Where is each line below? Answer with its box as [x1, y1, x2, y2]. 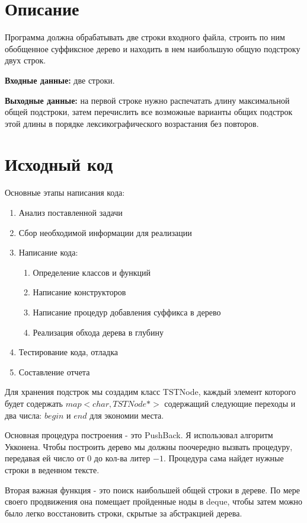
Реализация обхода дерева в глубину [33, 326, 164, 338]
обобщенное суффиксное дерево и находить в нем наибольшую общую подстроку [5, 42, 300, 55]
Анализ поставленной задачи [18, 206, 123, 218]
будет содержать [5, 397, 63, 409]
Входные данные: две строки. [5, 74, 115, 86]
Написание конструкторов [33, 286, 126, 298]
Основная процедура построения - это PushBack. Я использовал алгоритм [5, 429, 273, 441]
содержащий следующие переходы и [164, 397, 296, 409]
